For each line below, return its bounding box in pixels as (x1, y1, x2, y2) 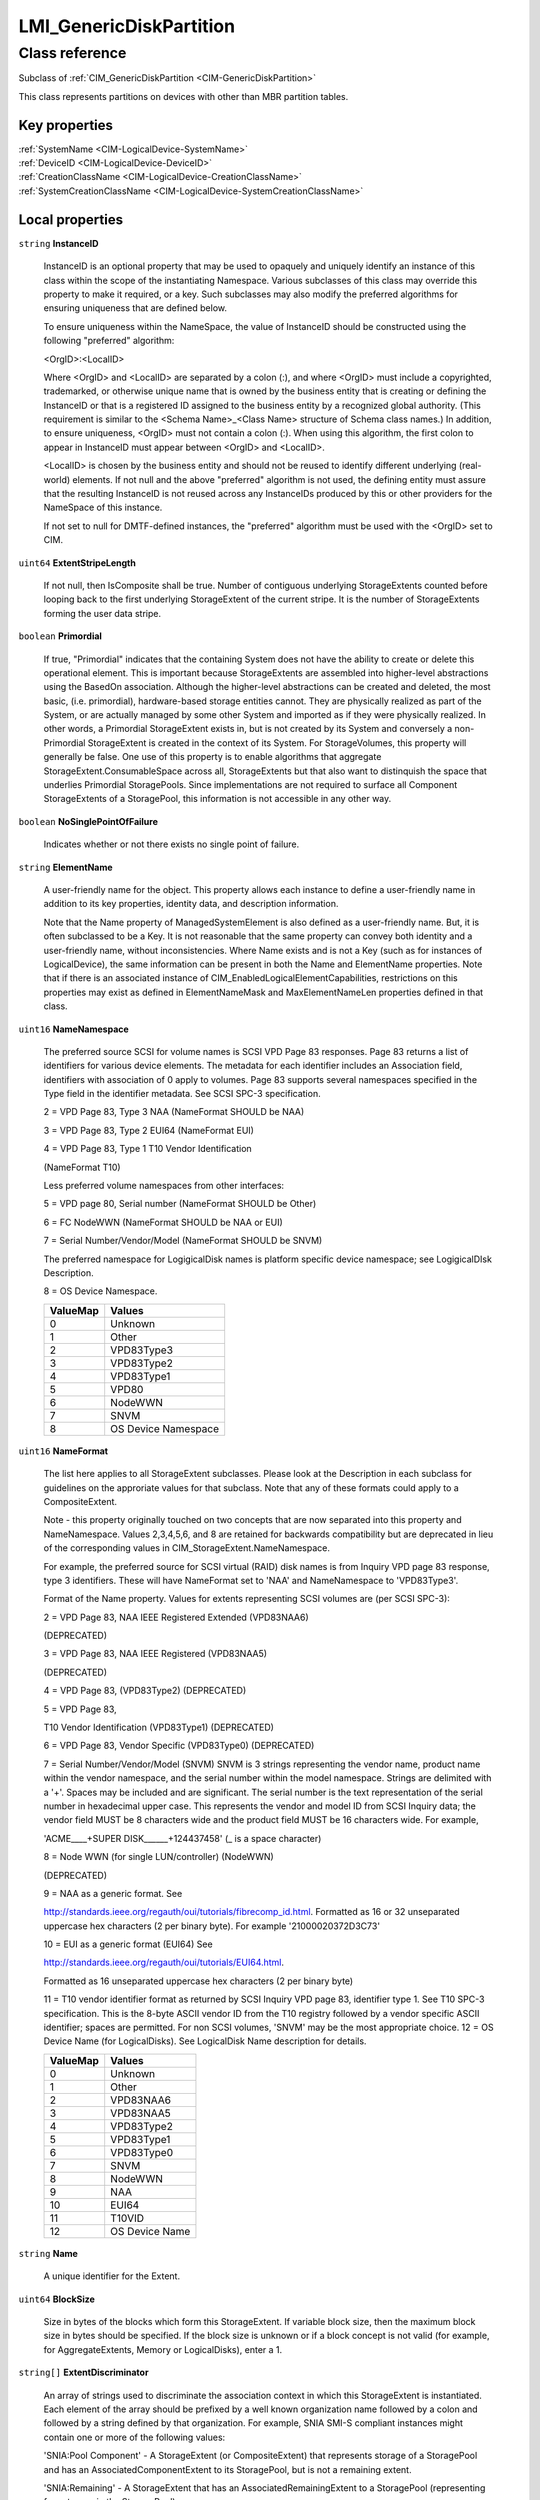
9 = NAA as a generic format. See (43, 1887, 183, 1899)
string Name (18, 2247, 79, 2259)
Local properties (18, 211, 124, 228)
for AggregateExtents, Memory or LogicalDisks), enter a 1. (43, 2343, 283, 2355)
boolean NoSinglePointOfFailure (18, 815, 159, 827)
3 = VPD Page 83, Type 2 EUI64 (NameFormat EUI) (43, 1124, 255, 1136)
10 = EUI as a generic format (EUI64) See (43, 1938, 214, 1950)
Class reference (18, 44, 127, 62)
